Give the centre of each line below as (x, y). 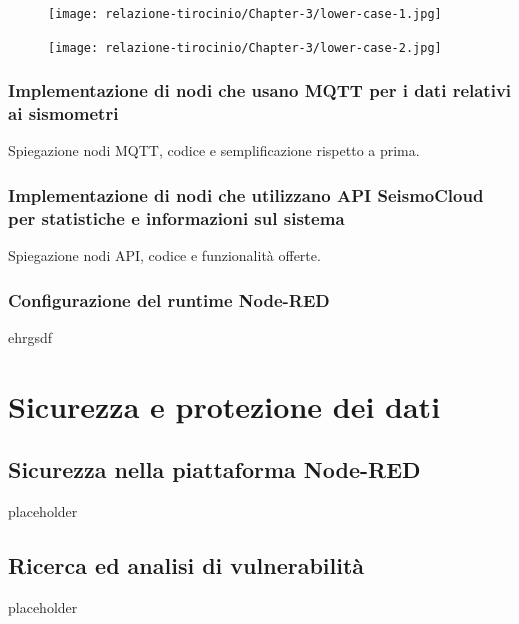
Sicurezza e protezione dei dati (224, 405)
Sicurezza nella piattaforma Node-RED (214, 469)
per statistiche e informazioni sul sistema (176, 217)
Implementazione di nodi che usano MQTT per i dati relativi (260, 90)
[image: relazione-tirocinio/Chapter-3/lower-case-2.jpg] (245, 47)
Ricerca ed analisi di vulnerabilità (186, 565)
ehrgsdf (30, 337)
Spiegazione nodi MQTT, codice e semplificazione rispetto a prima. (214, 150)
